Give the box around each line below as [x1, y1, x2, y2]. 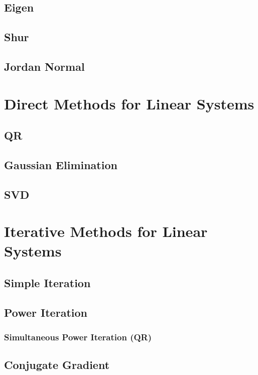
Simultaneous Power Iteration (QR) [4, 331, 152, 343]
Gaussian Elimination [4, 157, 117, 172]
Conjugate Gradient [4, 357, 110, 372]
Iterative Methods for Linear [4, 221, 208, 241]
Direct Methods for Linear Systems [4, 93, 254, 113]
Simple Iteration [4, 275, 91, 291]
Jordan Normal [4, 58, 85, 74]
